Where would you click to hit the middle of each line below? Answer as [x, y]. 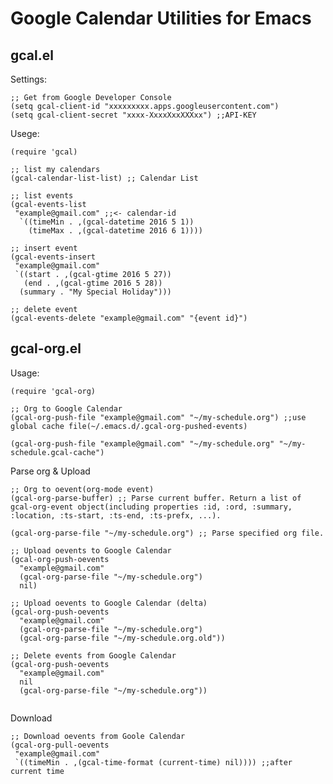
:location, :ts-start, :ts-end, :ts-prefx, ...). [116, 515]
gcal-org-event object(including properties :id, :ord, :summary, [151, 507]
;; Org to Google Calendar [66, 408]
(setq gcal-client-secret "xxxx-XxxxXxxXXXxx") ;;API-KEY [133, 115]
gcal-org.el [46, 348]
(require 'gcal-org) [53, 391]
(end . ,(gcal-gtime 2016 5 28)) [93, 283]
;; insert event [44, 248]
